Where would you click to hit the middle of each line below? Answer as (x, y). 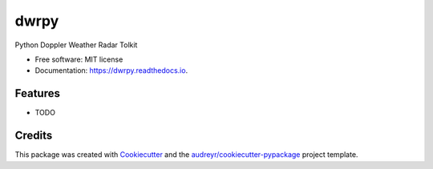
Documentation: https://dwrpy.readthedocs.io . (111, 70)
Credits (34, 136)
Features (37, 93)
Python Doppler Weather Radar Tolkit (76, 45)
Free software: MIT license (79, 59)
